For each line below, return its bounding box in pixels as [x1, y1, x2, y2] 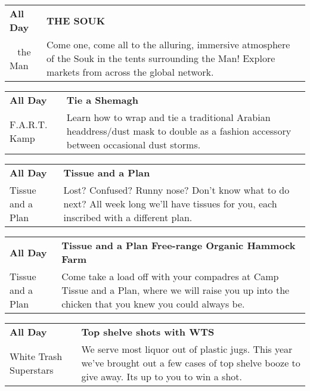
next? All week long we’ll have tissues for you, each [63, 197, 277, 210]
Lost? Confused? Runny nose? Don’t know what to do [63, 183, 290, 197]
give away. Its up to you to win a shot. [81, 370, 242, 383]
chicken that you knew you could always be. [61, 297, 245, 311]
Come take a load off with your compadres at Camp [61, 269, 279, 283]
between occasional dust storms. [66, 138, 201, 151]
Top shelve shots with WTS [81, 325, 215, 339]
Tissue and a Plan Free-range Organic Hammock [61, 238, 296, 252]
